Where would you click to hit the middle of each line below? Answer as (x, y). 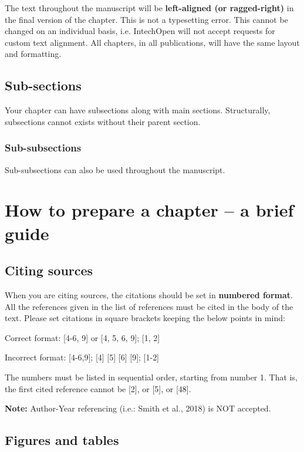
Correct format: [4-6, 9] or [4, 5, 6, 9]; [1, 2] (82, 337)
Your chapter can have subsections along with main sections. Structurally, (138, 110)
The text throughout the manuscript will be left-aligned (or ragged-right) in (149, 8)
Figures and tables (62, 440)
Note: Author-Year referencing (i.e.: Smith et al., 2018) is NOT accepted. (138, 408)
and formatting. (33, 54)
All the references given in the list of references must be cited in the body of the (149, 306)
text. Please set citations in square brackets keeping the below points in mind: (145, 318)
